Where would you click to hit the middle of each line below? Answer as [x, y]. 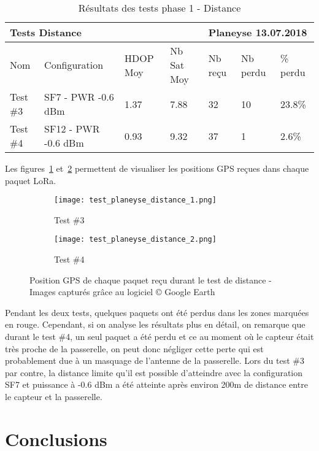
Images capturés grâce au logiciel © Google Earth [122, 292]
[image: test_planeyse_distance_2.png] [135, 240]
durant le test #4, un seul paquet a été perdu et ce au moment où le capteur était [159, 337]
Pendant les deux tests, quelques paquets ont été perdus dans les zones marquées [157, 312]
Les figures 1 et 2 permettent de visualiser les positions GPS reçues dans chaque [157, 168]
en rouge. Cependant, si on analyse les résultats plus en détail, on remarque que [155, 324]
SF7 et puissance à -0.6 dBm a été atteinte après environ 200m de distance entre [156, 384]
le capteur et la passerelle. [54, 397]
